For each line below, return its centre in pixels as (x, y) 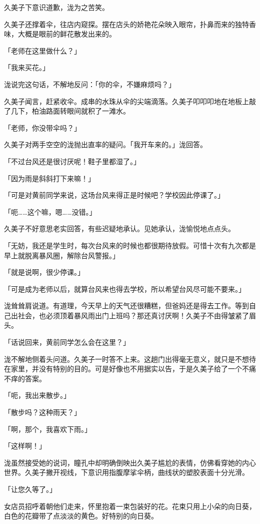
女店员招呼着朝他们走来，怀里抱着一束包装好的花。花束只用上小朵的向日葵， (130, 506)
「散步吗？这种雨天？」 (42, 412)
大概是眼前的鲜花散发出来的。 (67, 34)
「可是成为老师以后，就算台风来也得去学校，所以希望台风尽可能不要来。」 (125, 289)
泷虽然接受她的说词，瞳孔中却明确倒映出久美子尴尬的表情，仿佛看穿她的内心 (130, 462)
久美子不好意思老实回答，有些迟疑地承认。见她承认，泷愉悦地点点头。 (119, 228)
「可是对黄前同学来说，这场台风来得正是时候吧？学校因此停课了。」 (114, 195)
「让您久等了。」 (30, 489)
